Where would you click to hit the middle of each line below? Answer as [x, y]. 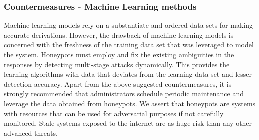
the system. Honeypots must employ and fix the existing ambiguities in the [119, 54]
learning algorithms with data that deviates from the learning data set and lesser [128, 74]
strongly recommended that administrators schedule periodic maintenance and [124, 94]
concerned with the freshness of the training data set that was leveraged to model [129, 45]
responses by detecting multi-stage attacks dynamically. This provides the [117, 64]
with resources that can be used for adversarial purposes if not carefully [114, 113]
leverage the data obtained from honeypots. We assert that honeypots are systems [130, 103]
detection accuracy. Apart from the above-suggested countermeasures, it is [118, 84]
